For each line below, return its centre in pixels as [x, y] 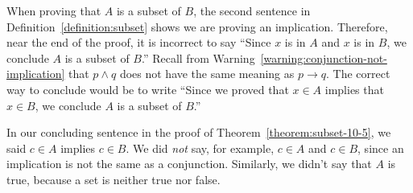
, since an [381, 148]
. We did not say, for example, [200, 148]
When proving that [54, 10]
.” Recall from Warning [198, 57]
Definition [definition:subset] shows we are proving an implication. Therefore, [197, 26]
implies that [354, 89]
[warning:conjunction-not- [324, 57]
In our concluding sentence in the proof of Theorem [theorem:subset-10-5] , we [199, 132]
